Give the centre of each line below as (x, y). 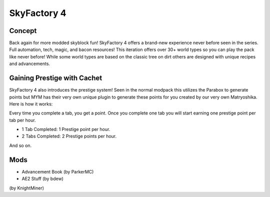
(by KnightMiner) (27, 188)
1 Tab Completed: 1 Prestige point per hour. (66, 129)
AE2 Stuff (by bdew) (42, 179)
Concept (23, 31)
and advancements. (29, 64)
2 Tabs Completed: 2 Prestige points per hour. (69, 136)
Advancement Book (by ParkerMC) (58, 171)
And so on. (20, 145)
